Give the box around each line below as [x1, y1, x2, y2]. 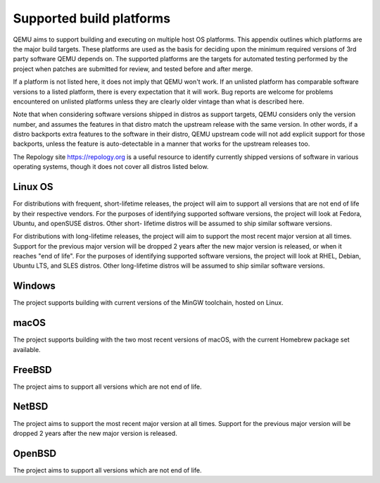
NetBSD [13, 401, 49, 413]
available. [13, 345, 42, 353]
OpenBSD [13, 447, 56, 459]
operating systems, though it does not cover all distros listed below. [13, 163, 209, 171]
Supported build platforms [13, 11, 171, 26]
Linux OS [13, 181, 53, 193]
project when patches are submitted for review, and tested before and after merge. [13, 64, 253, 73]
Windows [13, 280, 56, 292]
